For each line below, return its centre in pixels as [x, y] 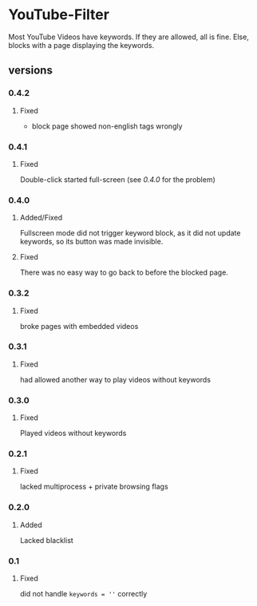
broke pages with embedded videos [79, 326]
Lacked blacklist [46, 540]
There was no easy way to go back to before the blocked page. [124, 272]
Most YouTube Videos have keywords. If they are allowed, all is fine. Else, [128, 37]
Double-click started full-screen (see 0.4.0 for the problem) [117, 179]
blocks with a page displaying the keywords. [81, 45]
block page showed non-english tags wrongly [107, 126]
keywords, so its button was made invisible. [91, 242]
